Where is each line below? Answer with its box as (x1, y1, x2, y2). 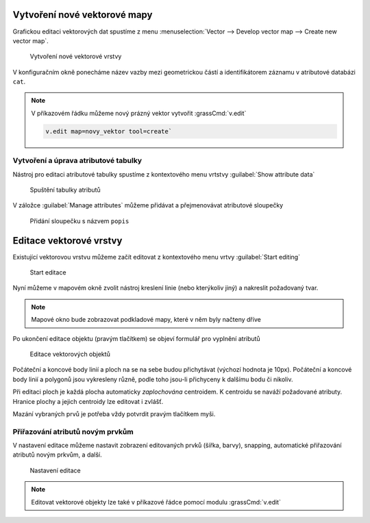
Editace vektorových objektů (29, 350, 111, 358)
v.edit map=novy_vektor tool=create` (45, 127, 173, 135)
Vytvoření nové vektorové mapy (12, 9, 153, 21)
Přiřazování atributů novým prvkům (12, 426, 134, 436)
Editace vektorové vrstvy (12, 235, 123, 246)
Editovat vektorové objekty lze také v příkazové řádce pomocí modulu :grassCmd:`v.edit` (31, 498, 281, 506)
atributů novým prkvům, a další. (12, 450, 102, 459)
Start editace (29, 268, 66, 277)
